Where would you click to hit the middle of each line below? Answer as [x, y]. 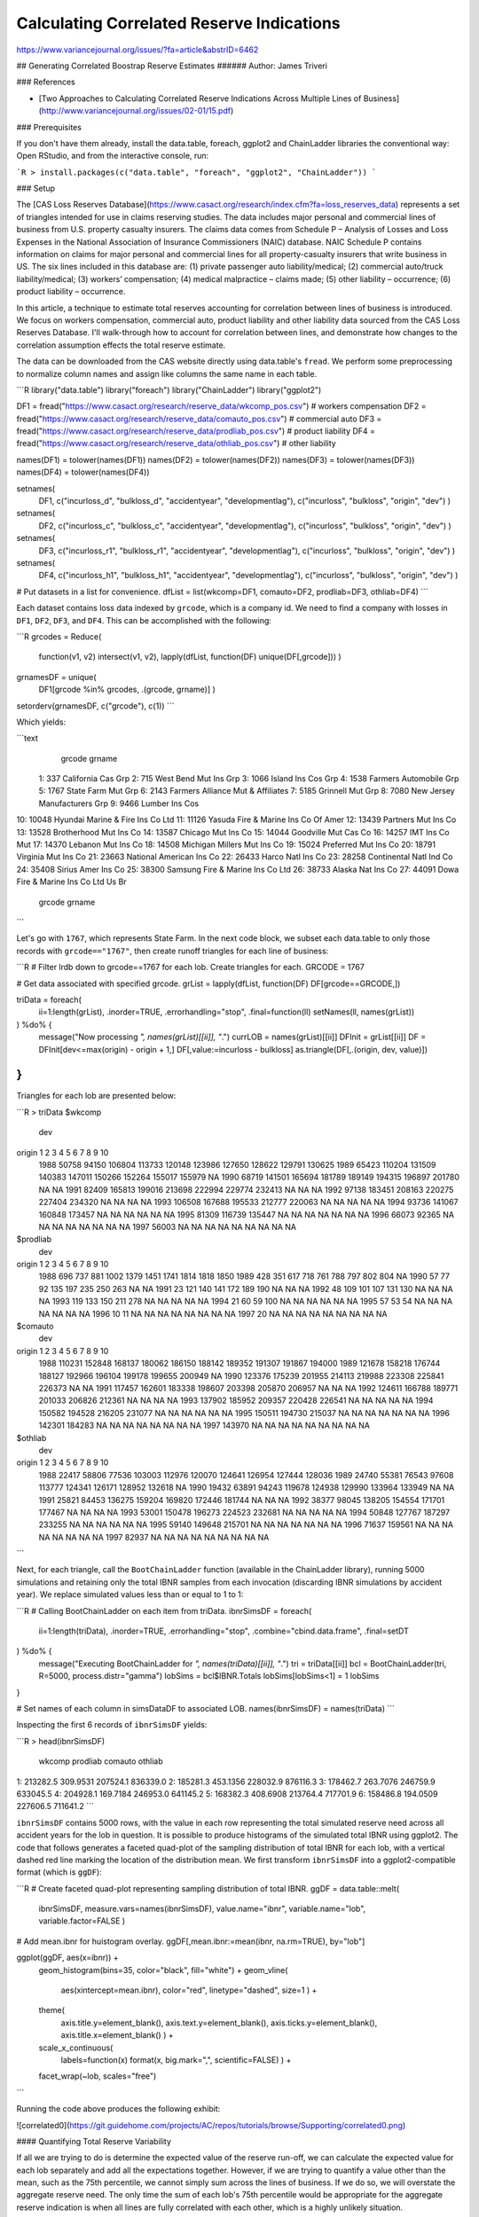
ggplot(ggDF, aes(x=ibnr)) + [67, 1958]
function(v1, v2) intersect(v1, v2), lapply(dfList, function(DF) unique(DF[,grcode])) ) [190, 657]
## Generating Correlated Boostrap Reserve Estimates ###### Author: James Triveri [172, 66]
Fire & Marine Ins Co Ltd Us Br [72, 881]
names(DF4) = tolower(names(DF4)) [83, 472]
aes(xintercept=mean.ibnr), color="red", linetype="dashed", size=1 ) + [189, 1990]
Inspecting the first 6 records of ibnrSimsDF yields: [112, 1725]
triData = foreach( [49, 999]
